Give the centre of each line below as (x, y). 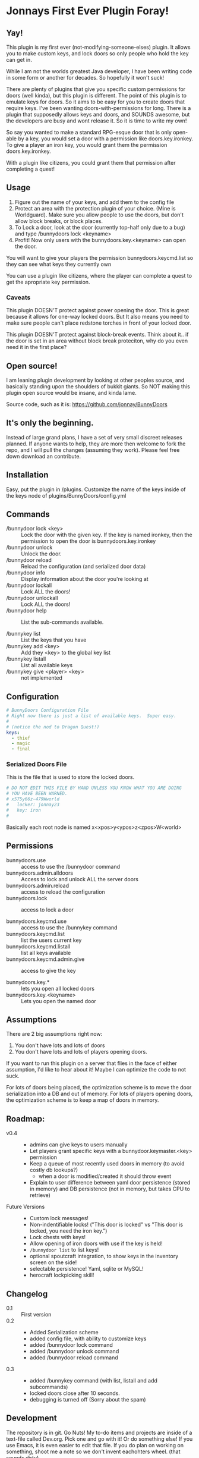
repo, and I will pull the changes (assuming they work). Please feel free (93, 450)
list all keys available (46, 953)
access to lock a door (48, 909)
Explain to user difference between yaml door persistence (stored (110, 1183)
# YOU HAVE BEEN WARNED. (37, 794)
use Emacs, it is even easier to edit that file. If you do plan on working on (95, 1445)
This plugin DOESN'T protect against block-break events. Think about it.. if (97, 335)
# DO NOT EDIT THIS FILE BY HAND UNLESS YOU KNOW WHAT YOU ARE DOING (94, 788)
